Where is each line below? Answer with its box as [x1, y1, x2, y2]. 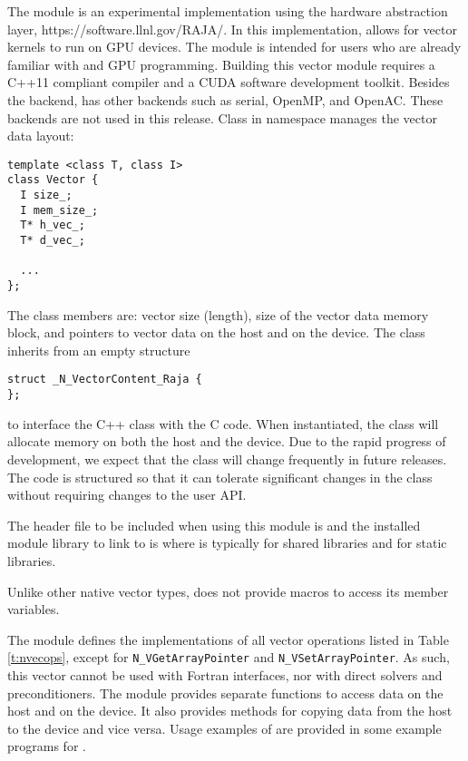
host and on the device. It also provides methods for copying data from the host [7, 701, 453, 720]
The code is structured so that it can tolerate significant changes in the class [7, 467, 433, 486]
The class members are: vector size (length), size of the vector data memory [7, 305, 429, 324]
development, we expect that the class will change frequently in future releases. [7, 449, 447, 468]
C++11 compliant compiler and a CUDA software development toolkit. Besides [7, 73, 450, 92]
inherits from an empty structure [7, 340, 190, 359]
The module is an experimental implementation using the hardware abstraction [7, 2, 448, 20]
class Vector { [7, 173, 99, 187]
